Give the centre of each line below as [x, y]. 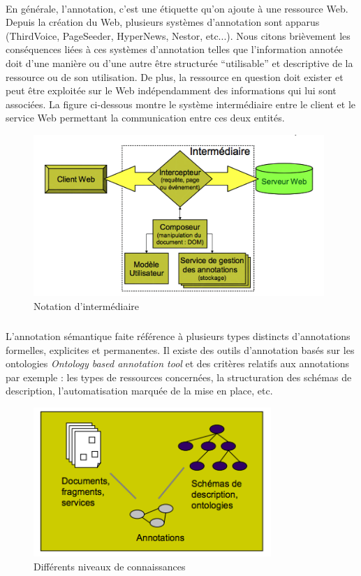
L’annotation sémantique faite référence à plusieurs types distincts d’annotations [178, 335]
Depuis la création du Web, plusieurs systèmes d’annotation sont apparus [163, 22]
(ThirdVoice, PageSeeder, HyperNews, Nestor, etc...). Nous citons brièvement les [178, 35]
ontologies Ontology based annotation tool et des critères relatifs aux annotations [178, 363]
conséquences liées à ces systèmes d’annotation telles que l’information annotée [174, 49]
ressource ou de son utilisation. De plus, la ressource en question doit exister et [175, 76]
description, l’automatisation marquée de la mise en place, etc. [139, 391]
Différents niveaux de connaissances [110, 566]
